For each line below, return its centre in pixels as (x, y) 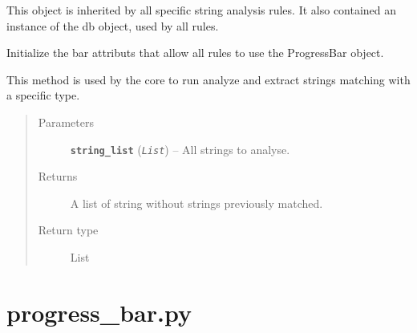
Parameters (66, 122)
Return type (68, 230)
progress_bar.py (99, 312)
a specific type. (43, 95)
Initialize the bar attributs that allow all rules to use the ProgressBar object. (195, 53)
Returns (58, 176)
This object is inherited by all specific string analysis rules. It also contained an (202, 10)
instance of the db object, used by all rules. (113, 25)
